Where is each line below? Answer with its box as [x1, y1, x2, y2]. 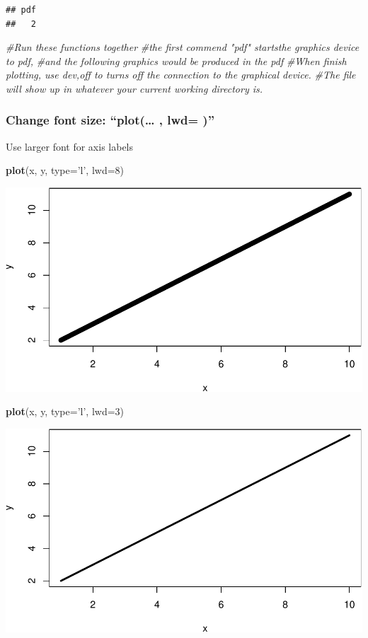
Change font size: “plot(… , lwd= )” [6, 111, 215, 129]
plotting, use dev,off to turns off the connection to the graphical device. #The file [6, 67, 356, 82]
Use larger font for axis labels [6, 139, 134, 153]
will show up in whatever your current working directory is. [6, 81, 263, 95]
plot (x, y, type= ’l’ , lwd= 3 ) [6, 404, 125, 419]
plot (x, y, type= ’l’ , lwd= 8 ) [6, 163, 125, 178]
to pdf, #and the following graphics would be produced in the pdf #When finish [6, 53, 347, 68]
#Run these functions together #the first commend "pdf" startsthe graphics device [6, 40, 360, 54]
